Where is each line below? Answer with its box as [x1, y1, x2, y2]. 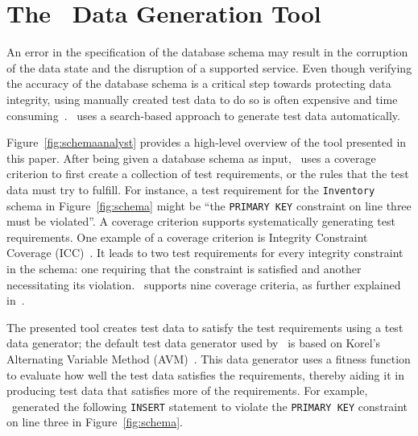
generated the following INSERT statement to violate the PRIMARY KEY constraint [11, 397, 408, 414]
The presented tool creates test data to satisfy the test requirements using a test [6, 318, 404, 335]
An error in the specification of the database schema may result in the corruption [6, 44, 408, 60]
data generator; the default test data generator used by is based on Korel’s [6, 334, 381, 351]
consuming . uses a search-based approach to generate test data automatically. [6, 106, 400, 123]
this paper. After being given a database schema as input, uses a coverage [6, 149, 376, 166]
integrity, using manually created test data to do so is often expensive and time [6, 90, 398, 107]
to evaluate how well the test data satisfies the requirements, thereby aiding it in [6, 366, 404, 383]
